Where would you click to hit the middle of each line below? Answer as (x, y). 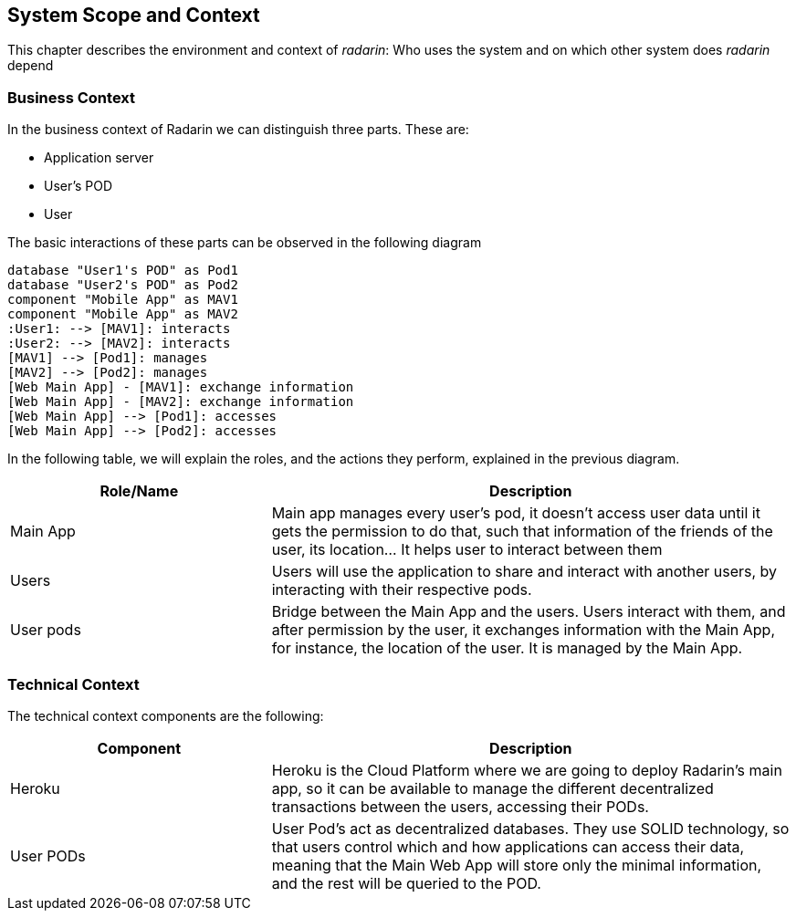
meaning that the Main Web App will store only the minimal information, (517, 865)
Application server (99, 158)
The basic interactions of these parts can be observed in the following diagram (245, 243)
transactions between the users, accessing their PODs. (460, 806)
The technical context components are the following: (166, 715)
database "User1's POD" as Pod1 (123, 271)
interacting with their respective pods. (402, 590)
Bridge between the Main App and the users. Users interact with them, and (529, 612)
